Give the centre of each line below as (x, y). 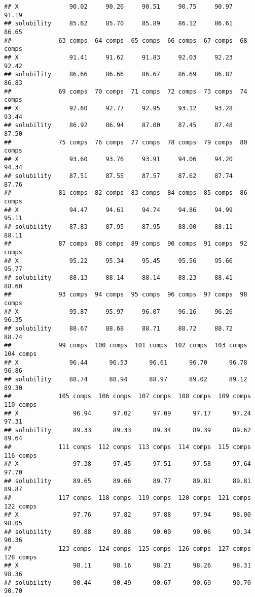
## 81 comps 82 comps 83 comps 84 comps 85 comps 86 (126, 193)
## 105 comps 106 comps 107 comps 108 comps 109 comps (128, 396)
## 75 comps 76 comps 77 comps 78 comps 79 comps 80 (126, 142)
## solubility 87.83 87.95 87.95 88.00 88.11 (119, 227)
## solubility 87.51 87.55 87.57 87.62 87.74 (119, 176)
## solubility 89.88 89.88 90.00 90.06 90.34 (128, 532)
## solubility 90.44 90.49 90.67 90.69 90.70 (128, 583)
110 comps (21, 405)
